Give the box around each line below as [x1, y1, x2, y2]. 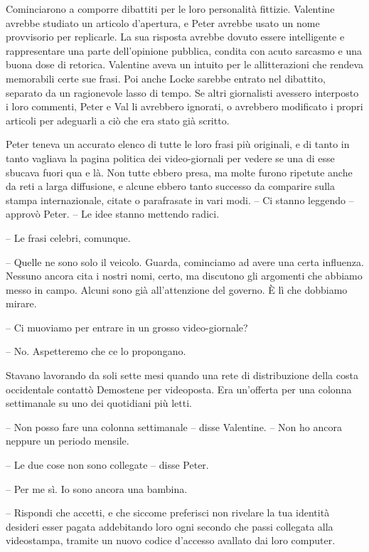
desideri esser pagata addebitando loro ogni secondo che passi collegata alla [6, 519, 333, 534]
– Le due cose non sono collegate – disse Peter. [6, 457, 209, 472]
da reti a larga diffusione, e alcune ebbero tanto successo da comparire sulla [6, 179, 335, 193]
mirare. [6, 296, 37, 311]
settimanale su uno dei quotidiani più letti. [6, 396, 192, 410]
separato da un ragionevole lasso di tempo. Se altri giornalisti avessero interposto [6, 85, 359, 100]
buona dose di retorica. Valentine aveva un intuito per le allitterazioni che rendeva [6, 57, 364, 72]
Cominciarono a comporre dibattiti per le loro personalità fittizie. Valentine [6, 1, 335, 16]
